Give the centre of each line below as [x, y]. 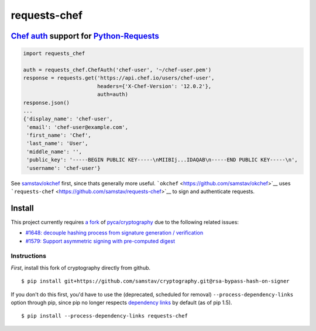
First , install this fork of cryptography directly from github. [81, 268]
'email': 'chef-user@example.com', [78, 127]
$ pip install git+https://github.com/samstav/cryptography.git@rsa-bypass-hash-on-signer [155, 281]
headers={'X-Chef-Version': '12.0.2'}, [154, 86]
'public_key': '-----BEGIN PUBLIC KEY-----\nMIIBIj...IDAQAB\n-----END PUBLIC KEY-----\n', [162, 160]
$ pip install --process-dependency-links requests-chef [105, 316]
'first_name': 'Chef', [59, 135]
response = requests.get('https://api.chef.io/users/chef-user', [119, 78]
